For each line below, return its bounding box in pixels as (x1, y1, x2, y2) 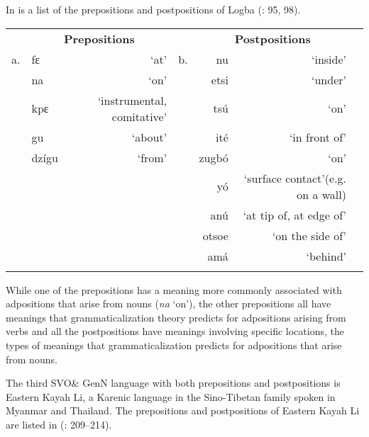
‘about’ (131, 128, 167, 145)
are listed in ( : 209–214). (6, 416, 112, 431)
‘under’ (312, 71, 346, 88)
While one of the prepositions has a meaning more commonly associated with (6, 282, 342, 297)
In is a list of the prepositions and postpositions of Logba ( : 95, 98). (6, 2, 301, 16)
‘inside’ (311, 50, 346, 67)
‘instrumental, (97, 91, 167, 108)
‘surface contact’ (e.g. (243, 169, 346, 186)
